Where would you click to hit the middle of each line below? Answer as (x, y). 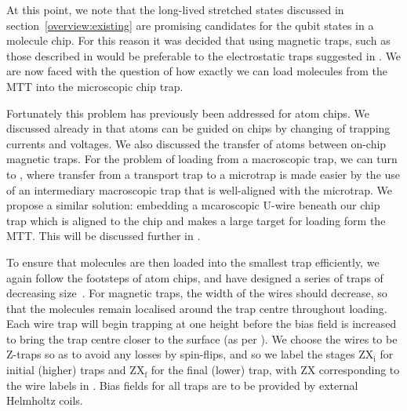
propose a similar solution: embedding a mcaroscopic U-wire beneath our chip (193, 205)
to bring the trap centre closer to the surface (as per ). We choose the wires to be (202, 338)
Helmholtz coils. (45, 400)
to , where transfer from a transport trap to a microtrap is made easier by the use (203, 174)
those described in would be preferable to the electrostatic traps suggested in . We (204, 55)
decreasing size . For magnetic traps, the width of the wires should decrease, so (197, 293)
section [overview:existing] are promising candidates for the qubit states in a (190, 25)
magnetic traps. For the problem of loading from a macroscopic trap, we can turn (202, 159)
